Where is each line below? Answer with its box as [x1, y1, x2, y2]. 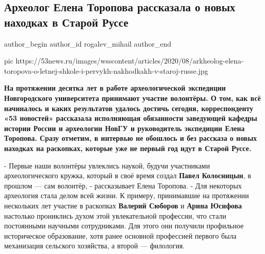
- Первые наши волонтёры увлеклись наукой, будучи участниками [4, 160, 210, 171]
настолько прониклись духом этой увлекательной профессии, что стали [4, 210, 227, 221]
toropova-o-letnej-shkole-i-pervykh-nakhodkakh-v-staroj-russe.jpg [4, 65, 208, 76]
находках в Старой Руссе [4, 14, 129, 30]
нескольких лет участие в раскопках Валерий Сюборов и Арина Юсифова [4, 200, 242, 210]
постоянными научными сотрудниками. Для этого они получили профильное [4, 220, 244, 231]
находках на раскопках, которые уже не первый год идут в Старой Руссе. [4, 142, 252, 153]
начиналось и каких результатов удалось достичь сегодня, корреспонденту [4, 102, 253, 113]
